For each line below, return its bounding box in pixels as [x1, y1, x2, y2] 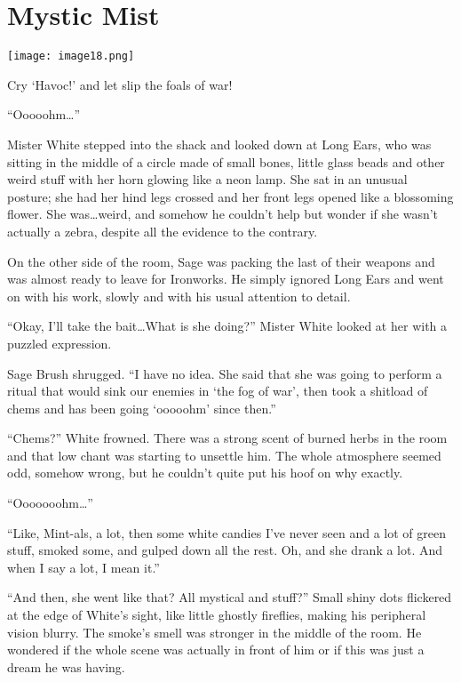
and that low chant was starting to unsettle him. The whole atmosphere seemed [7, 445, 441, 464]
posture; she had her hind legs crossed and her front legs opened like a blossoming [7, 187, 454, 205]
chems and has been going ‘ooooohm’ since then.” [7, 398, 276, 417]
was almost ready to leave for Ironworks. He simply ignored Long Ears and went [7, 269, 444, 288]
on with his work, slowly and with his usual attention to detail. [7, 286, 351, 305]
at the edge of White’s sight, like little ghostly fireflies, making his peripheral [7, 606, 426, 624]
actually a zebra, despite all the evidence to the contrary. [7, 221, 318, 240]
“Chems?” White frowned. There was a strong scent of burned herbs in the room [7, 429, 448, 447]
